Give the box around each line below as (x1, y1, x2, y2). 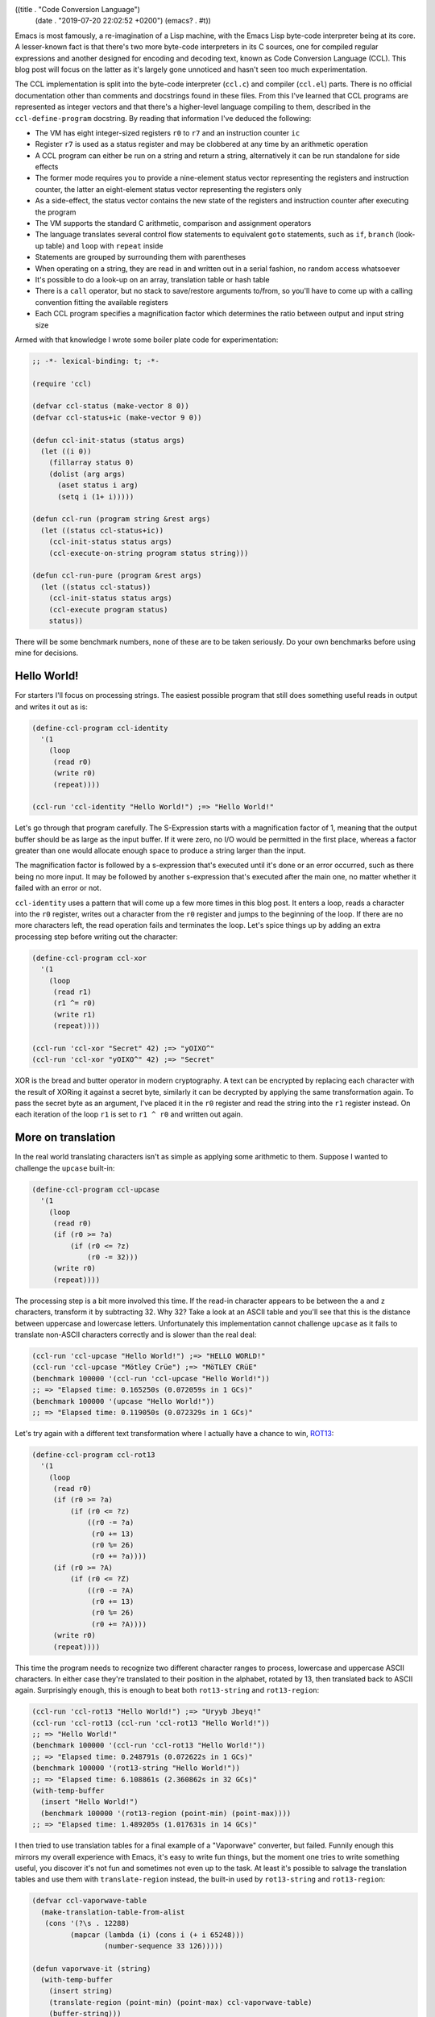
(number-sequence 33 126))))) (103, 1941, 223, 1950)
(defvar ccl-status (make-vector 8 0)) (31, 402, 189, 411)
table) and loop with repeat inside (45, 240, 164, 250)
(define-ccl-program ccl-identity (31, 723, 168, 733)
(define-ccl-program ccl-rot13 (31, 1450, 156, 1460)
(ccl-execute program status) (48, 605, 168, 614)
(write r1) (52, 1009, 97, 1019)
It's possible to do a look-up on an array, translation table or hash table (35, 274, 270, 284)
